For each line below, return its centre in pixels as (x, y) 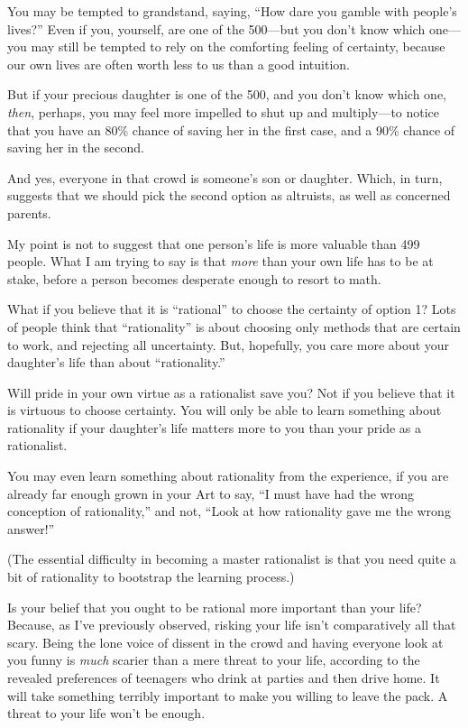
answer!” (31, 528)
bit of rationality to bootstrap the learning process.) (151, 577)
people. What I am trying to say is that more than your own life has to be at (220, 261)
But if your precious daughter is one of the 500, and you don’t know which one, (227, 94)
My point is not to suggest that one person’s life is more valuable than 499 (214, 243)
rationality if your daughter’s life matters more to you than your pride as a (215, 427)
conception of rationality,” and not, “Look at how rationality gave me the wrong (229, 511)
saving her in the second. (76, 147)
